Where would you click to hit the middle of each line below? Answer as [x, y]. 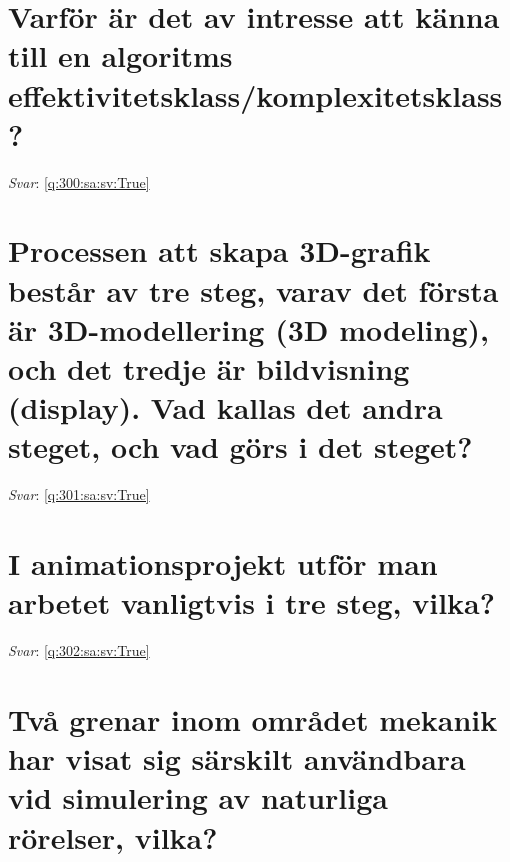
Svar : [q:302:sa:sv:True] [79, 650]
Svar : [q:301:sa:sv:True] [79, 494]
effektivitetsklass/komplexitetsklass [255, 94]
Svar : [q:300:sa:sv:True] [79, 181]
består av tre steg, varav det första [253, 289]
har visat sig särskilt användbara [237, 758]
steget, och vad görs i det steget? [240, 446]
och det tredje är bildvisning [209, 368]
